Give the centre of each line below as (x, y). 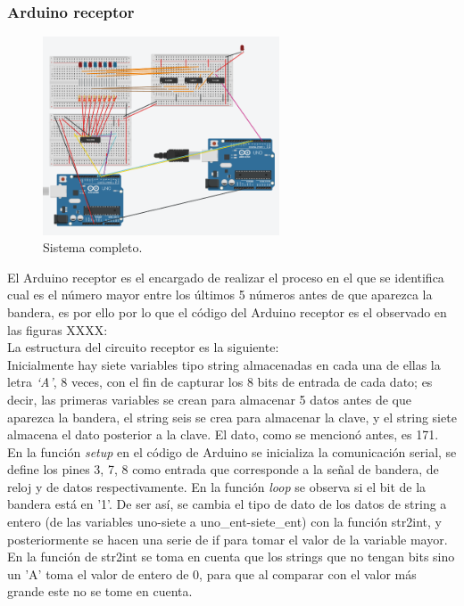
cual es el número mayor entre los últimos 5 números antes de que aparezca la (220, 295)
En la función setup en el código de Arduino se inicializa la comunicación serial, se (232, 451)
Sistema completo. (93, 247)
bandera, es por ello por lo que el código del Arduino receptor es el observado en (227, 311)
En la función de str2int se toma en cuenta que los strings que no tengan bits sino (231, 557)
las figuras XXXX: (58, 329)
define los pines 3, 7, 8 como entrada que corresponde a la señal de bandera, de (223, 469)
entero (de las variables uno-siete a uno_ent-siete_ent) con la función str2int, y (224, 522)
